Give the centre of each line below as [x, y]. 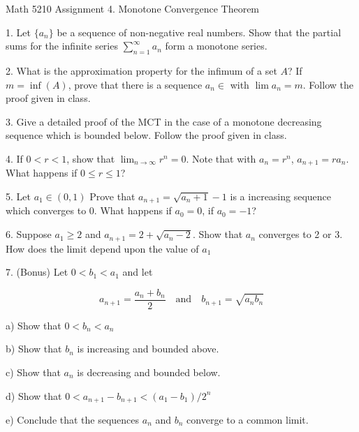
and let [138, 272]
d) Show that [34, 395]
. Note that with [221, 158]
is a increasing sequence [281, 196]
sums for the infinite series [62, 46]
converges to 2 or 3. [301, 234]
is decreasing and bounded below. [149, 372]
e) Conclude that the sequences [73, 419]
